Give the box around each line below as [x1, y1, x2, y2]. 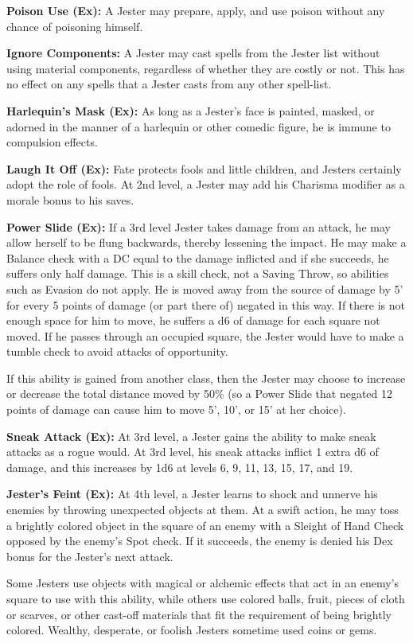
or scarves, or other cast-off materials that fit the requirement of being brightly [6, 606, 392, 622]
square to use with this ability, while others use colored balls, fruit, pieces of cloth [6, 590, 405, 606]
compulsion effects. [6, 134, 98, 150]
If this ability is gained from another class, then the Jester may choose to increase [6, 369, 406, 386]
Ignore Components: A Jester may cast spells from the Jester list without [6, 45, 380, 61]
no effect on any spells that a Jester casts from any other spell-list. [6, 76, 332, 92]
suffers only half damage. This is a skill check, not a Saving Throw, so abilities [6, 265, 389, 282]
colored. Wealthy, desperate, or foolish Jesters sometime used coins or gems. [6, 622, 377, 638]
